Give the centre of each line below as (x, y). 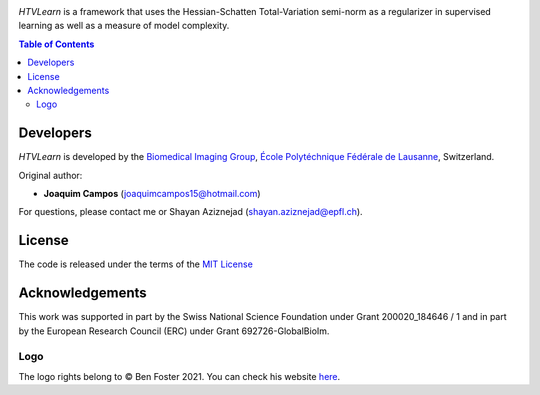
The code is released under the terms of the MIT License (136, 264)
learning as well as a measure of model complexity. (124, 26)
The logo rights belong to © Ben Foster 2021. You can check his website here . (179, 376)
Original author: (50, 175)
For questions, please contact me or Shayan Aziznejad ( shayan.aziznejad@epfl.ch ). (191, 212)
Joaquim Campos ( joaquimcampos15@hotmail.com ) (152, 194)
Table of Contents (56, 44)
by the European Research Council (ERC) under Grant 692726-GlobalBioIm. (174, 331)
